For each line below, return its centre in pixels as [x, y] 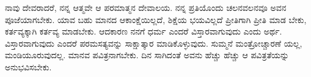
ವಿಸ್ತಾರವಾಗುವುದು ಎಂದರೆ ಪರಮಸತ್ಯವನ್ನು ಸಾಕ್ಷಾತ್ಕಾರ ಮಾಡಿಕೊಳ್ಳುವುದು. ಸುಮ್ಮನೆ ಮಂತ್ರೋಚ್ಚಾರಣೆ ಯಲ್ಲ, [154, 43]
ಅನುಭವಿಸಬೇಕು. [28, 66]
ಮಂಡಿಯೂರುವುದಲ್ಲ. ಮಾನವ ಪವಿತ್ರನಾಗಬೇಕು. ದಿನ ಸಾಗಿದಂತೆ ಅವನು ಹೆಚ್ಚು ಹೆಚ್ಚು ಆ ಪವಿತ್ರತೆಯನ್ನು [147, 55]
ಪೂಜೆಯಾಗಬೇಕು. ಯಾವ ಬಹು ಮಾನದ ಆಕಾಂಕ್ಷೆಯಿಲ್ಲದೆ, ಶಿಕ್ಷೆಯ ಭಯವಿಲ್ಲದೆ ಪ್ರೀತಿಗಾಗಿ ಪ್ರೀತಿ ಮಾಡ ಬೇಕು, [156, 19]
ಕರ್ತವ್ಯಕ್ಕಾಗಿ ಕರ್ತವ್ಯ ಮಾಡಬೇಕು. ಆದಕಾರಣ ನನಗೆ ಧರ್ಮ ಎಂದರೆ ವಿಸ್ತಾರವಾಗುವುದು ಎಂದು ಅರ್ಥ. [144, 31]
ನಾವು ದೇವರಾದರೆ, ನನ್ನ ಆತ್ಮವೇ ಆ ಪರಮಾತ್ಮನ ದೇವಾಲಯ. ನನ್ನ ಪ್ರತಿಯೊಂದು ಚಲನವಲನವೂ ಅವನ [146, 7]
